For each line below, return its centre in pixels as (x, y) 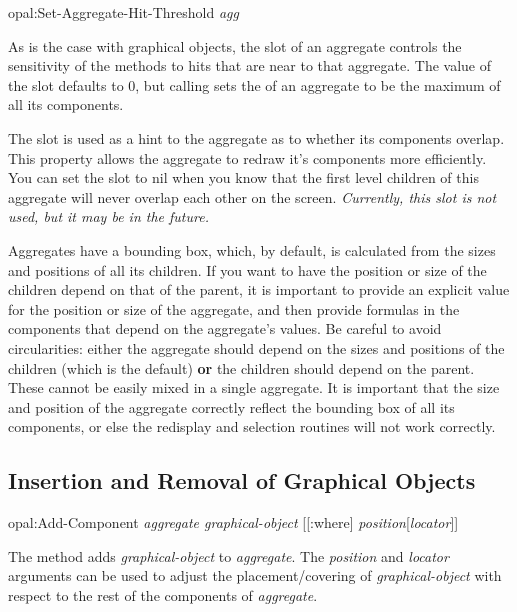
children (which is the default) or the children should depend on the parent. (241, 367)
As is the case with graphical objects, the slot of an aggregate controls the (235, 45)
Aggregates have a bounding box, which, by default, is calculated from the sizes (252, 249)
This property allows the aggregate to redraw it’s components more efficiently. (247, 157)
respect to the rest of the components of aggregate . (163, 594)
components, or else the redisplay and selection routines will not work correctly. (252, 426)
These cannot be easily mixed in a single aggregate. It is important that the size (254, 387)
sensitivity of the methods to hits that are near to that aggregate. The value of (250, 65)
